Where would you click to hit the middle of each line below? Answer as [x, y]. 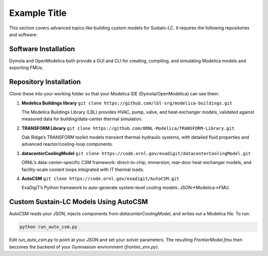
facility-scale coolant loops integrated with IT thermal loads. [83, 170]
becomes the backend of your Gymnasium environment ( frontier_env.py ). [84, 247]
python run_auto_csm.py [49, 227]
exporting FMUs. [26, 68]
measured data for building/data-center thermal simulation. [82, 119]
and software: [23, 34]
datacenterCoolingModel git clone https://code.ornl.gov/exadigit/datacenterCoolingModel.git [136, 153]
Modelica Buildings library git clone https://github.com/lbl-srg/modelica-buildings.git [127, 103]
